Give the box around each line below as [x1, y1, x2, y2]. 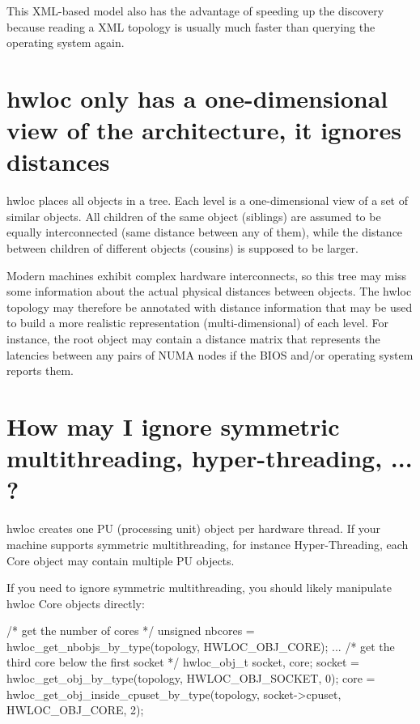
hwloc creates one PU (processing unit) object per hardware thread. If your [6, 520, 380, 537]
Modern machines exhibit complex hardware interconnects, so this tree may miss [6, 266, 407, 283]
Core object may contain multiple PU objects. [6, 552, 235, 569]
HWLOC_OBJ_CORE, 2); [6, 701, 144, 718]
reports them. [6, 362, 74, 379]
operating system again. [6, 34, 125, 51]
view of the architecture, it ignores [6, 113, 401, 147]
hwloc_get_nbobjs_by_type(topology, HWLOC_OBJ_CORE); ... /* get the [6, 637, 395, 654]
